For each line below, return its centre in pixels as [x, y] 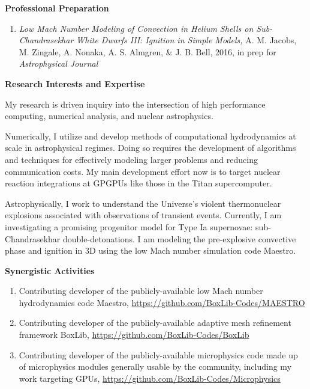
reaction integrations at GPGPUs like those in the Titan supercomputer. [139, 183]
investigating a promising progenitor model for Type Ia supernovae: [129, 226]
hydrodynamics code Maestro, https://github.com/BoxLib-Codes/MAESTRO [162, 302]
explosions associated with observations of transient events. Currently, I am [143, 215]
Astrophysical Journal [58, 63]
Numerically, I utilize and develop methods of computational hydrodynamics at [151, 136]
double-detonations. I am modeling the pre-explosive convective [180, 238]
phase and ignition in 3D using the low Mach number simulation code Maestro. [151, 250]
